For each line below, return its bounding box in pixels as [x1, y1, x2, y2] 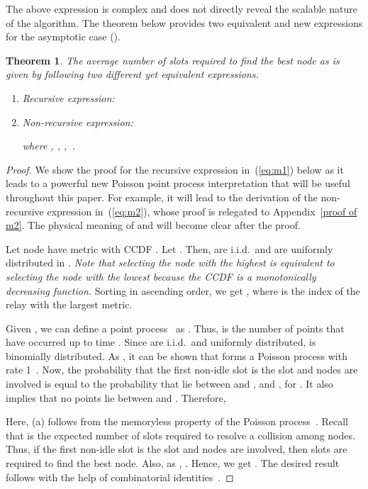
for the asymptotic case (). [6, 29, 121, 44]
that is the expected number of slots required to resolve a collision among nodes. [6, 427, 355, 442]
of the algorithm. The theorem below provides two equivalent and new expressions [6, 15, 363, 30]
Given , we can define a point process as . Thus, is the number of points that [6, 320, 345, 335]
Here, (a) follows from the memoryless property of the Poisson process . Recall [6, 414, 348, 429]
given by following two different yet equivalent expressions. [6, 67, 259, 81]
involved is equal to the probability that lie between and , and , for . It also [6, 376, 333, 391]
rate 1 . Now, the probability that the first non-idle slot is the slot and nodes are [6, 362, 358, 377]
